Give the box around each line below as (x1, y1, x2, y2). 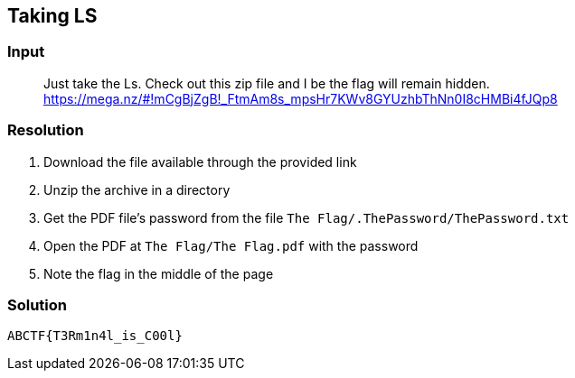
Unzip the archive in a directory (43, 181, 231, 198)
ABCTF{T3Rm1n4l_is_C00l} (7, 328, 183, 344)
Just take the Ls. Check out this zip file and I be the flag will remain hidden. (43, 75, 490, 91)
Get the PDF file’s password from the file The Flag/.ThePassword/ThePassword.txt (43, 209, 570, 226)
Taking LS (7, 5, 98, 27)
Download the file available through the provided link (43, 153, 357, 170)
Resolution (7, 121, 84, 140)
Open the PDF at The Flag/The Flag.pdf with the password (43, 237, 419, 254)
